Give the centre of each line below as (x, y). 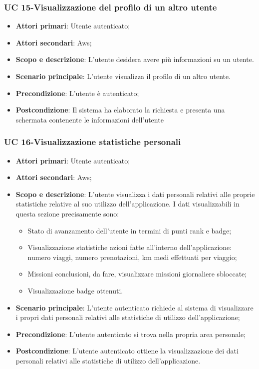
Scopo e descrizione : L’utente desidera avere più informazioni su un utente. (135, 59)
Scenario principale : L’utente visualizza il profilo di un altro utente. (123, 76)
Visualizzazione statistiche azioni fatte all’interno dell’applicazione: (130, 247)
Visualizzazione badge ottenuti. (75, 290)
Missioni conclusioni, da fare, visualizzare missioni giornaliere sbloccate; (137, 274)
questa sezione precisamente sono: (67, 213)
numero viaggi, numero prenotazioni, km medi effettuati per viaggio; (132, 257)
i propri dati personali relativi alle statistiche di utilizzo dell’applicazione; (128, 317)
